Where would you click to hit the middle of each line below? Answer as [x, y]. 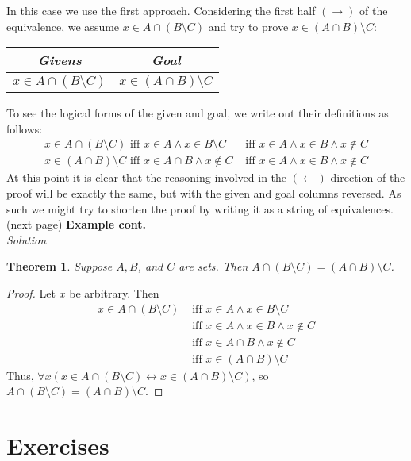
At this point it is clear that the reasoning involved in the [147, 177]
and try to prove [248, 26]
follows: [25, 128]
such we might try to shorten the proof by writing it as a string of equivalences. [200, 208]
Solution [27, 239]
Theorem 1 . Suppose [60, 266]
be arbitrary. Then [114, 293]
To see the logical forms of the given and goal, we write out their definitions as [198, 113]
